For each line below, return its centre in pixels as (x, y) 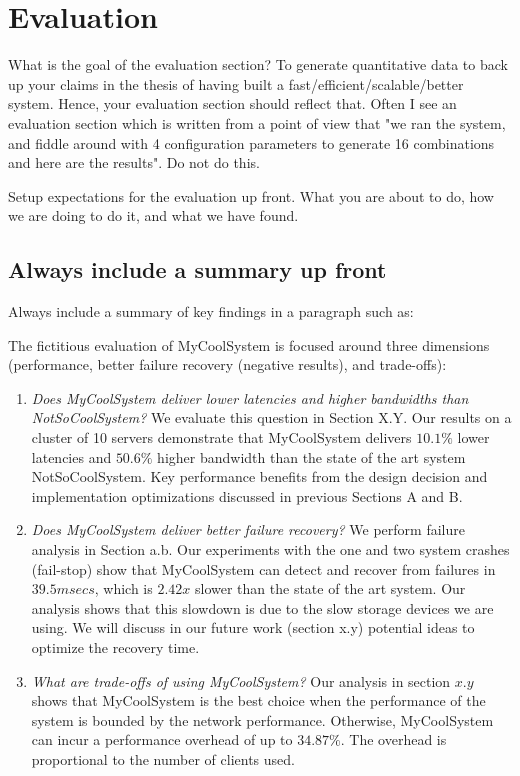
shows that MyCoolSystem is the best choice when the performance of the (258, 700)
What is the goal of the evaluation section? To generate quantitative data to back (258, 64)
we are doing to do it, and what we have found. (153, 215)
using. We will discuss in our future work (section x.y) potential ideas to (253, 627)
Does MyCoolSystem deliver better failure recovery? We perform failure (248, 529)
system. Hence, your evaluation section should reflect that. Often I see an (232, 103)
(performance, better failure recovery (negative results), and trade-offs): (227, 364)
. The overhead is (393, 739)
